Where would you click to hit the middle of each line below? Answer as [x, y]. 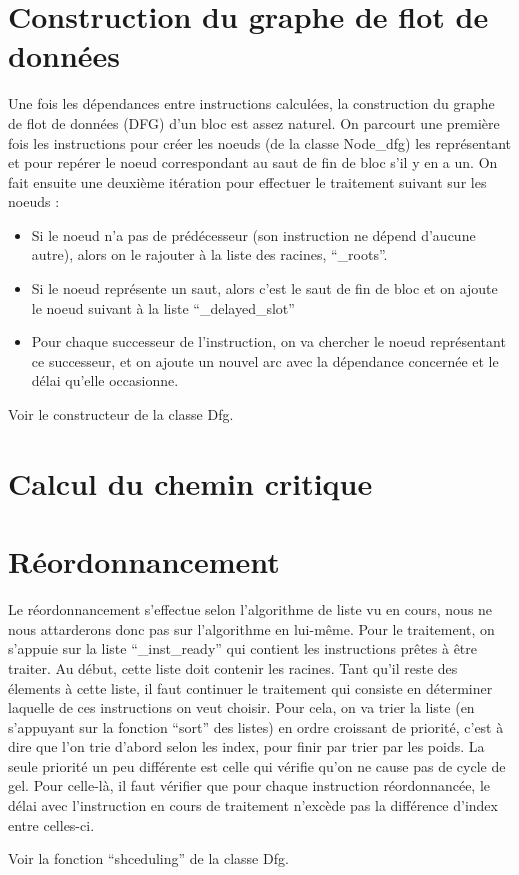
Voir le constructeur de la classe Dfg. [121, 414]
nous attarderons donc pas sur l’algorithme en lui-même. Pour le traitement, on [251, 628]
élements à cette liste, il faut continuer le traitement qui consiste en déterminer [250, 687]
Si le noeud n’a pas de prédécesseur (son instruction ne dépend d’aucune [253, 234]
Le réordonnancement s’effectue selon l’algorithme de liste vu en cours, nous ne [250, 609]
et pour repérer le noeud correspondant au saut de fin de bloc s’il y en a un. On [253, 162]
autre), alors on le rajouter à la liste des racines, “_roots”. [209, 254]
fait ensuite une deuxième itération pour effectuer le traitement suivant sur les [247, 181]
